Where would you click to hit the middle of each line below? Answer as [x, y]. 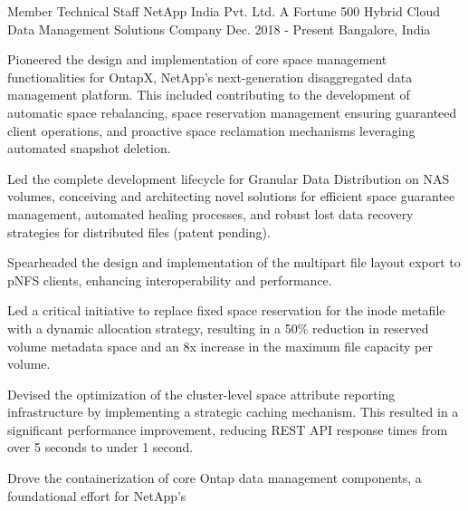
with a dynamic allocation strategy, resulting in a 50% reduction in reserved [218, 328]
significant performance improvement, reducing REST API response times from [228, 429]
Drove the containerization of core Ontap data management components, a [215, 478]
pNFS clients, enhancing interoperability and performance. [170, 280]
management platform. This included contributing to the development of [209, 95]
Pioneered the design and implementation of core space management [197, 59]
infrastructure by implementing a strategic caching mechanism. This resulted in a [233, 412]
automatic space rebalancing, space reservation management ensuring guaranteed [232, 112]
